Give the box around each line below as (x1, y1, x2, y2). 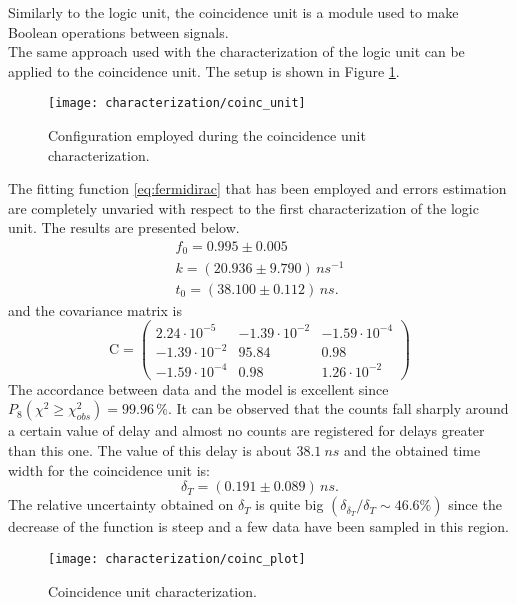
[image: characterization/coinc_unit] (48, 96, 306, 111)
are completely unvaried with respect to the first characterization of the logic (8, 197, 479, 218)
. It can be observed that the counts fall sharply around (167, 398, 509, 419)
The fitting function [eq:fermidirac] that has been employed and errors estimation (8, 178, 507, 199)
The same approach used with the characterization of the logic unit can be (8, 41, 465, 62)
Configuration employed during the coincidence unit (48, 125, 366, 146)
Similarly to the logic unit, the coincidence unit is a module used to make (8, 2, 459, 22)
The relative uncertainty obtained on (8, 494, 234, 515)
